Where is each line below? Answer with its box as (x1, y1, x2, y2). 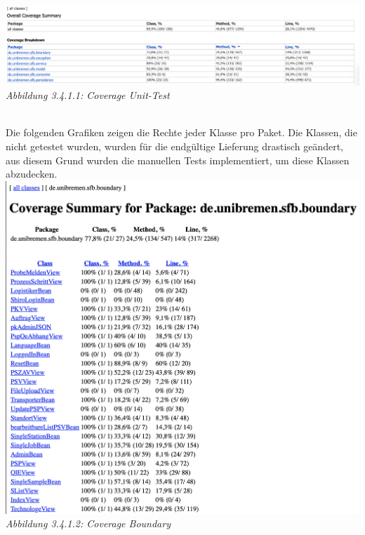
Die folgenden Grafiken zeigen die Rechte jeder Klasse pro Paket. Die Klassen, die (6, 125, 357, 140)
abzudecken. (6, 166, 58, 181)
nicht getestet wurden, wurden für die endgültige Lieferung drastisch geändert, (6, 139, 343, 154)
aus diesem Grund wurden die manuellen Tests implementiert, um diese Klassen (6, 152, 350, 167)
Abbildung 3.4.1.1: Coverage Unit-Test (6, 88, 170, 103)
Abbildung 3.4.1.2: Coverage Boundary (6, 516, 171, 531)
